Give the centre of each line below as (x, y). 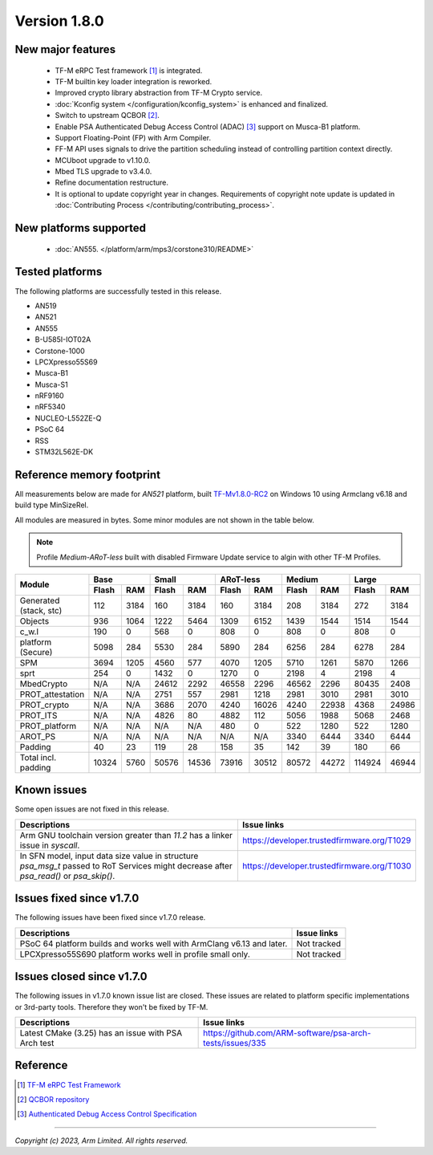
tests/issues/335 (235, 1043)
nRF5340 (50, 407)
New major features (65, 49)
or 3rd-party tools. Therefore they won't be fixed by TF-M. (111, 1007)
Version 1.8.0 (59, 21)
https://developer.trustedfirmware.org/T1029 (326, 840)
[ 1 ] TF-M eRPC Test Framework (69, 1084)
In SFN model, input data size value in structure (109, 856)
